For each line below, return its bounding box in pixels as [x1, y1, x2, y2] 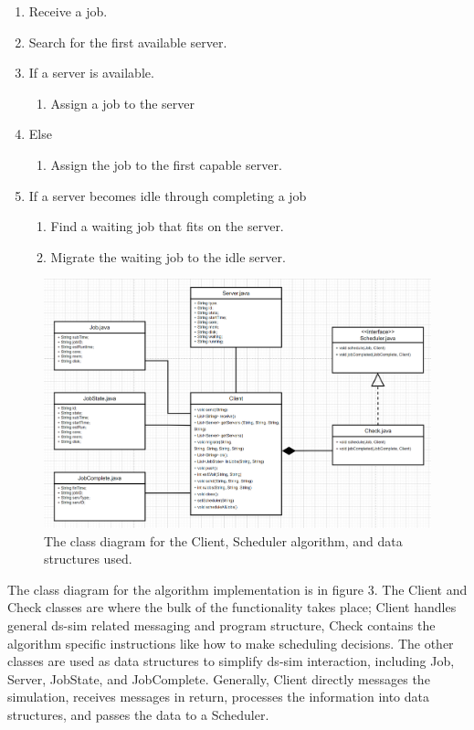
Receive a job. [28, 2, 108, 20]
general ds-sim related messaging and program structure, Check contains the [7, 616, 436, 635]
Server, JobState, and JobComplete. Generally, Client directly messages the [7, 669, 430, 688]
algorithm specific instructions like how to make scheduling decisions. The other [7, 633, 454, 652]
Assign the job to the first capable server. [50, 154, 282, 174]
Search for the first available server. [28, 32, 227, 51]
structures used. [44, 549, 132, 568]
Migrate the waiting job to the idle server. [50, 247, 286, 266]
